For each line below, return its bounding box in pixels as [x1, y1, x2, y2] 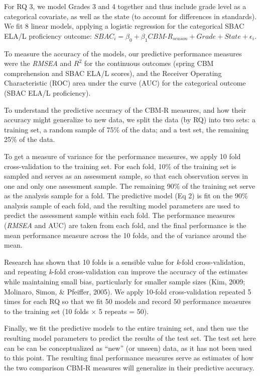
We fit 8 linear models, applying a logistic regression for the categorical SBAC [4, 21, 244, 31]
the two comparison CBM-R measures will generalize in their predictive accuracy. [4, 362, 254, 372]
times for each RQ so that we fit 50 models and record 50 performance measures [4, 296, 251, 307]
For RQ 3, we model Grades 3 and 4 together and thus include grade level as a [4, 1, 246, 11]
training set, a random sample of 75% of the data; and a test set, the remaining [4, 124, 249, 134]
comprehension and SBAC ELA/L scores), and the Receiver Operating [4, 67, 222, 78]
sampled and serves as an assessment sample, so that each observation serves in [4, 171, 248, 181]
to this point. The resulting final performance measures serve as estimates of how [4, 352, 253, 363]
